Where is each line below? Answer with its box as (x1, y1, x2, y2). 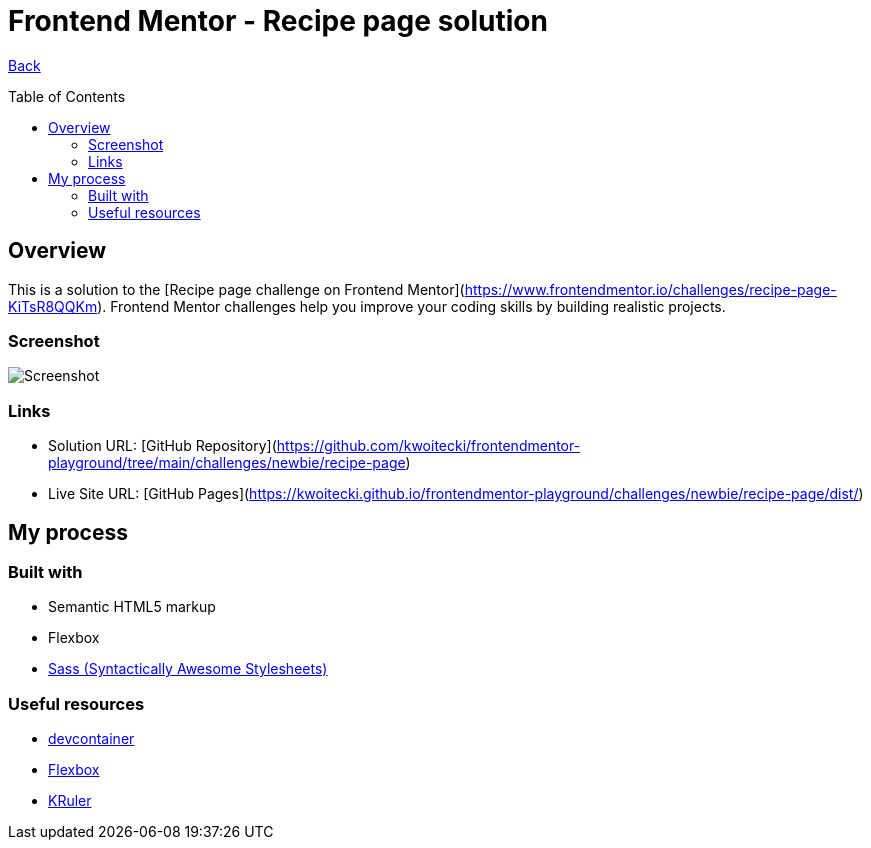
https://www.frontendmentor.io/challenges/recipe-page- (464, 280, 837, 298)
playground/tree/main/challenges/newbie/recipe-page (48, 454, 406, 472)
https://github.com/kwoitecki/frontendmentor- (276, 437, 581, 455)
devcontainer (48, 730, 135, 748)
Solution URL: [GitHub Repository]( (48, 437, 277, 455)
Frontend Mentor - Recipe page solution (8, 4, 548, 38)
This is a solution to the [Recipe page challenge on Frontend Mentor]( (8, 280, 465, 298)
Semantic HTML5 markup (48, 598, 216, 616)
